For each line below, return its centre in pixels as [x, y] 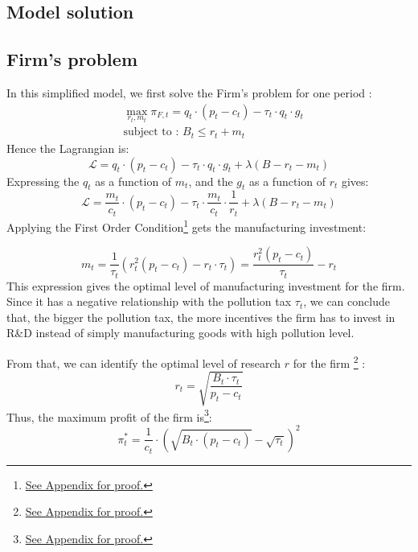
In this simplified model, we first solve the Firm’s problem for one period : [189, 92]
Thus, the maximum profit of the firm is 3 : [109, 415]
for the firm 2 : [329, 361]
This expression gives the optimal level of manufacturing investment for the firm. [206, 285]
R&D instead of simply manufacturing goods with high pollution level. [180, 333]
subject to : [151, 132]
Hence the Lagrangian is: [68, 148]
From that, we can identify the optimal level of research [144, 363]
